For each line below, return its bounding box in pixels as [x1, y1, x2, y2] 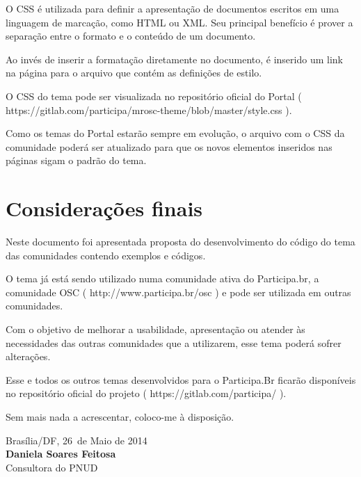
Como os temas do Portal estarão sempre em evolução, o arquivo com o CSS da [6, 126, 345, 140]
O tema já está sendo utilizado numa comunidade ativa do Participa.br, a [6, 271, 319, 286]
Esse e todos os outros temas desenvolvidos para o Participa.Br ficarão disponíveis [6, 372, 356, 387]
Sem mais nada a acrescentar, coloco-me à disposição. [6, 410, 234, 423]
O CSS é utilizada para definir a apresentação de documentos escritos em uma [6, 1, 339, 15]
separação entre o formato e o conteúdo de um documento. [6, 29, 256, 43]
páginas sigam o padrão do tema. [6, 153, 147, 168]
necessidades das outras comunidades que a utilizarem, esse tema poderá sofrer [6, 335, 342, 350]
